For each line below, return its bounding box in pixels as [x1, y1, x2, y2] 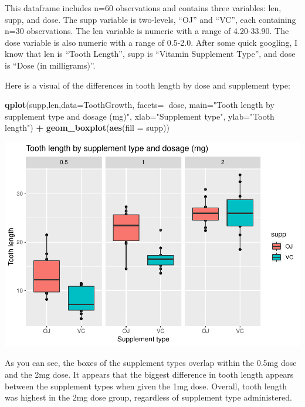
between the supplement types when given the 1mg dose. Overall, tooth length [5, 379, 287, 392]
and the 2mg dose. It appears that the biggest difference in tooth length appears [5, 368, 294, 381]
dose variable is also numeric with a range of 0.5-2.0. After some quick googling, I [5, 36, 297, 48]
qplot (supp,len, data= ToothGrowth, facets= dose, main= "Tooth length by [5, 99, 274, 111]
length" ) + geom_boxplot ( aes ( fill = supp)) [5, 121, 170, 134]
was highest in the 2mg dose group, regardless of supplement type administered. [5, 391, 292, 403]
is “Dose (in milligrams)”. [5, 59, 96, 71]
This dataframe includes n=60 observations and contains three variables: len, [5, 2, 282, 13]
